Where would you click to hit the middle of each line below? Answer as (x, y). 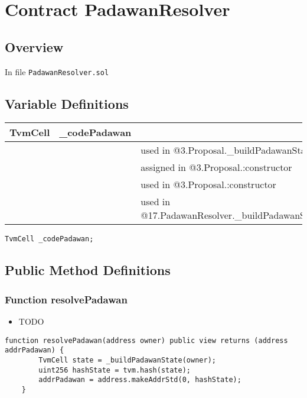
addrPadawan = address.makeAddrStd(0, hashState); (140, 380)
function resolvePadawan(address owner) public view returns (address (146, 340)
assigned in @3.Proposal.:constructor (216, 167)
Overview (34, 46)
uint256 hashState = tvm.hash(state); (115, 370)
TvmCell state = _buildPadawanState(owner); (127, 360)
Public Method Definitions (88, 270)
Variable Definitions (67, 103)
